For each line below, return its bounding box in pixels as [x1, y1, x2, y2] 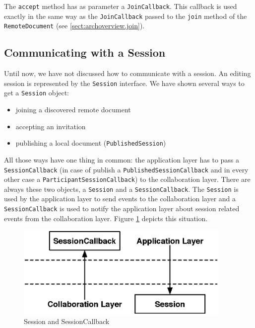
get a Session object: [4, 87, 69, 98]
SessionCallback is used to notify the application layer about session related [4, 203, 240, 214]
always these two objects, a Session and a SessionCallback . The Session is [4, 183, 239, 194]
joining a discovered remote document [15, 104, 131, 115]
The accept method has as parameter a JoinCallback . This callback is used [4, 1, 237, 11]
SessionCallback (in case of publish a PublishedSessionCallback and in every [4, 164, 249, 174]
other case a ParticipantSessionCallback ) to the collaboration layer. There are [4, 174, 251, 184]
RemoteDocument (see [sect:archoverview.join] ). [4, 20, 145, 31]
